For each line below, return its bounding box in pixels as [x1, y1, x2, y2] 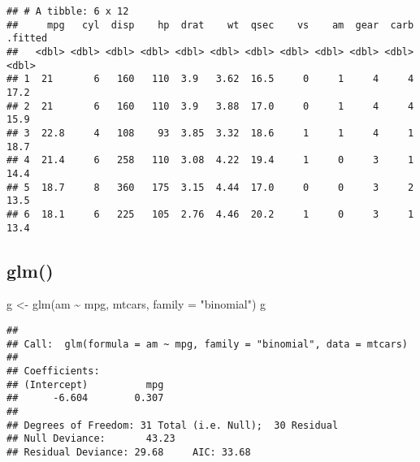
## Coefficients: [6, 365, 100, 377]
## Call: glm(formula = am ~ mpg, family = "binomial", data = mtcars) [6, 338, 408, 350]
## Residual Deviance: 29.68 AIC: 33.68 [6, 446, 251, 458]
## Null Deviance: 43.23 [6, 433, 175, 445]
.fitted [6, 32, 48, 45]
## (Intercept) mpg [6, 378, 164, 391]
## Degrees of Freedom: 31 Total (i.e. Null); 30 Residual [6, 419, 339, 431]
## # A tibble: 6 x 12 [6, 6, 129, 17]
